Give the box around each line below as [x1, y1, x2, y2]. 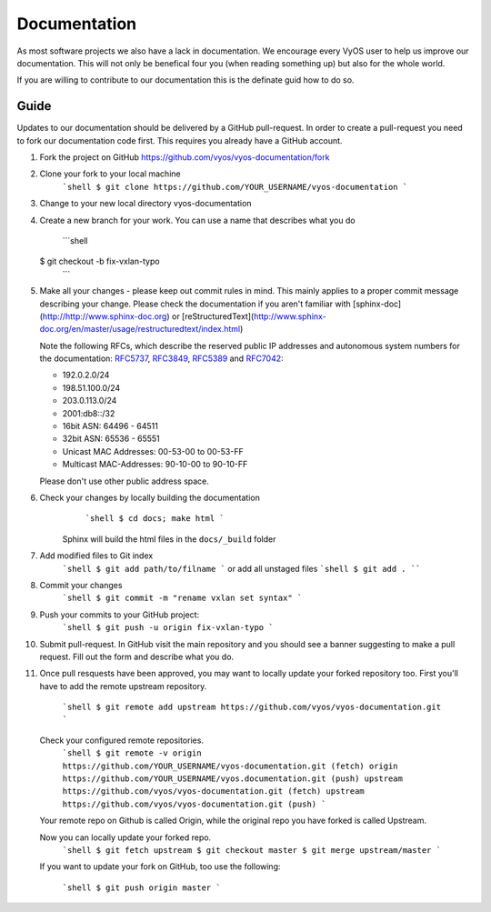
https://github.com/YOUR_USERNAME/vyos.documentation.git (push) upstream [62, 774, 404, 784]
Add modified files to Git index [39, 550, 154, 561]
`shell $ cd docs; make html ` [85, 514, 225, 524]
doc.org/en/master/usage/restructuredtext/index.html [39, 324, 241, 335]
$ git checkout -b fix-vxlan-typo [39, 256, 160, 267]
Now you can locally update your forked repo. [39, 832, 212, 843]
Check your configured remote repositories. [39, 735, 205, 746]
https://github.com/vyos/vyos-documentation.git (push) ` [62, 798, 326, 809]
